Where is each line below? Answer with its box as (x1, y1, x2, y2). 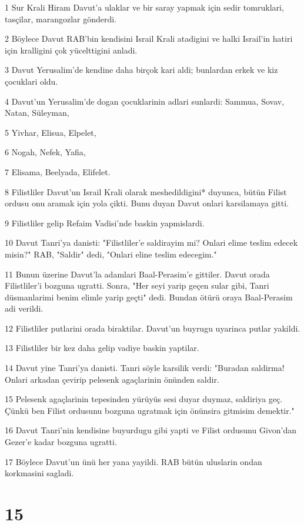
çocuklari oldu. (5, 75, 58, 87)
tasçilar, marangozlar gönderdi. (5, 12, 117, 25)
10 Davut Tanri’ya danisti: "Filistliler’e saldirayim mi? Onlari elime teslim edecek (5, 236, 298, 249)
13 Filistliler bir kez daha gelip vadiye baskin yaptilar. (5, 342, 199, 354)
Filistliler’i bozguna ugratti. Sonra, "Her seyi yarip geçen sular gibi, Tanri (5, 279, 269, 292)
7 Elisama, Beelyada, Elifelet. (5, 165, 111, 178)
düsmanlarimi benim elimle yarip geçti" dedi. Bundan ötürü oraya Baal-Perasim (5, 290, 293, 303)
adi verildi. (5, 302, 44, 315)
